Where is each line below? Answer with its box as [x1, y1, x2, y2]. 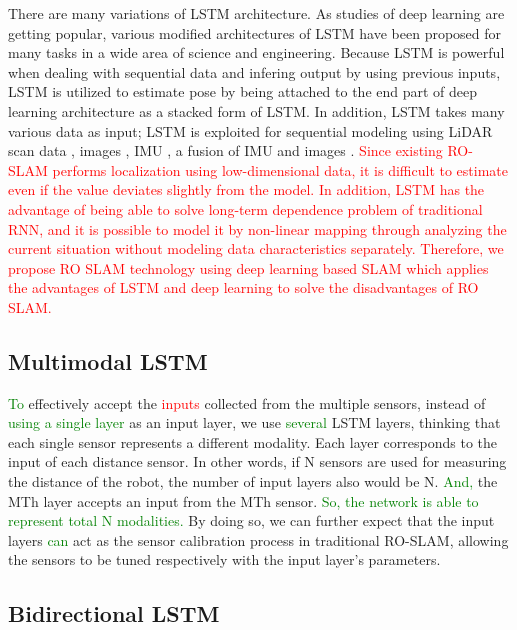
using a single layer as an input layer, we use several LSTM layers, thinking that [8, 412, 501, 433]
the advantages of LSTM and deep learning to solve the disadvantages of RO [8, 277, 479, 298]
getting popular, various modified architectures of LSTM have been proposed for [8, 22, 502, 43]
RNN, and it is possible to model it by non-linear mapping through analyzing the [8, 218, 507, 239]
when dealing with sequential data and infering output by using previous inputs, [8, 61, 501, 82]
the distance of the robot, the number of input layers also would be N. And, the [8, 471, 498, 492]
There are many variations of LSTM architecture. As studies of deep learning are [8, 3, 505, 23]
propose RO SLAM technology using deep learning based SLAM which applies [8, 257, 489, 278]
